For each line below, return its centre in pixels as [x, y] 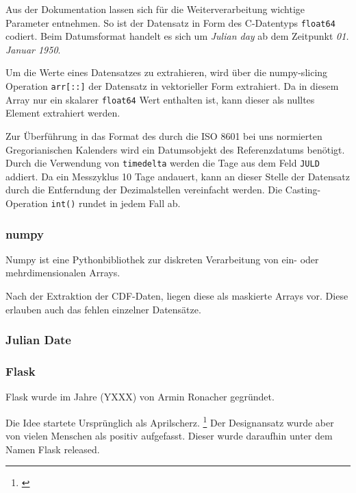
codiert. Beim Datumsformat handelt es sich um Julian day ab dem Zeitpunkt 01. [177, 36]
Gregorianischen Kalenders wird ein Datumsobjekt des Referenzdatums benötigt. [175, 149]
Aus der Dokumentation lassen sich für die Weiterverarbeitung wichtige [155, 9]
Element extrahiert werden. [63, 113]
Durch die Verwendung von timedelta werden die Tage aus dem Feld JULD [163, 163]
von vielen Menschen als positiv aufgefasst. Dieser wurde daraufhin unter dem [169, 436]
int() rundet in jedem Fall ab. [116, 203]
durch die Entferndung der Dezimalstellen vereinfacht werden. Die [144, 190]
